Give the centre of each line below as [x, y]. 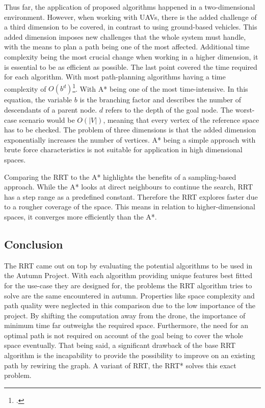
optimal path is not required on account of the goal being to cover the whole [124, 335]
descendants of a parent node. [51, 110]
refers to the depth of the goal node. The [169, 110]
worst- [245, 110]
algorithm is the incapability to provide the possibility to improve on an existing [130, 355]
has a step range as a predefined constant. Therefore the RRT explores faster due [131, 196]
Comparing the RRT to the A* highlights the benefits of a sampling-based [120, 176]
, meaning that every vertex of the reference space [181, 119]
